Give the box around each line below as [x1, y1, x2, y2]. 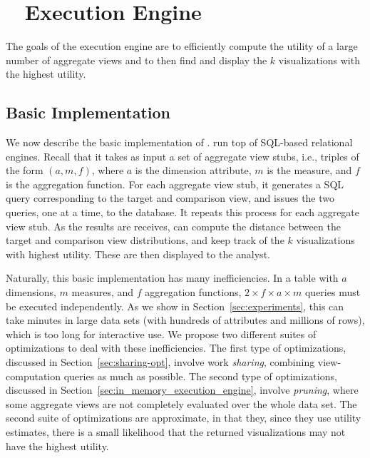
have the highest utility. [6, 438, 109, 453]
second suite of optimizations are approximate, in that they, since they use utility [6, 410, 361, 425]
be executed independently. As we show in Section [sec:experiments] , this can [6, 298, 344, 313]
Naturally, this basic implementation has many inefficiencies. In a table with [6, 270, 339, 285]
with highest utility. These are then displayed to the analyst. [6, 246, 270, 261]
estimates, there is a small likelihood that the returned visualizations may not [6, 424, 346, 439]
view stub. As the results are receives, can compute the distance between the [6, 218, 341, 233]
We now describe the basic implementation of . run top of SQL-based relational [6, 135, 353, 150]
